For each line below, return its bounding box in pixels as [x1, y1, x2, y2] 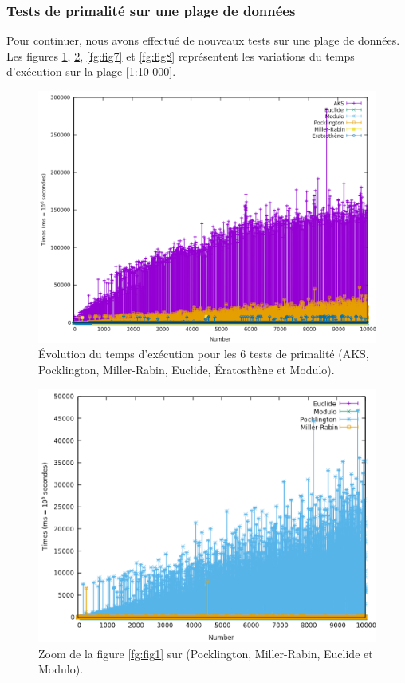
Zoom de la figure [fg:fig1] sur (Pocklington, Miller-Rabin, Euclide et [38, 645, 373, 661]
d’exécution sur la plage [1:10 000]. [6, 63, 176, 80]
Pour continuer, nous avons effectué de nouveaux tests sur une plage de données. [6, 32, 400, 49]
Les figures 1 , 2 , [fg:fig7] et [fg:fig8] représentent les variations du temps [6, 47, 355, 64]
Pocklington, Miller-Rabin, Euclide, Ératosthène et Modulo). [38, 361, 335, 377]
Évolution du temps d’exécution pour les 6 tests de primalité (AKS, [38, 345, 369, 362]
